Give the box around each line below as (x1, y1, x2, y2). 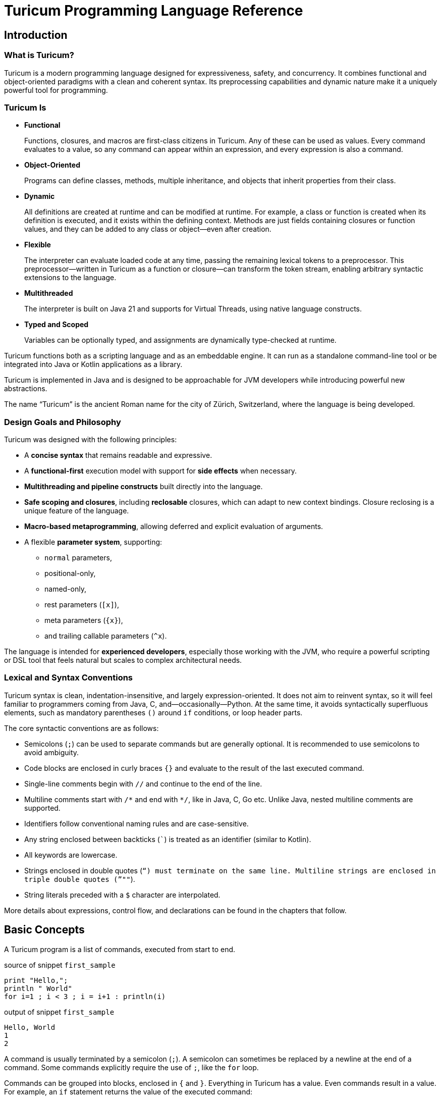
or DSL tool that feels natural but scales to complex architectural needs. (4, 656, 242, 665)
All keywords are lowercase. (24, 850, 118, 859)
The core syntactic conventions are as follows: (4, 723, 159, 732)
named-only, (44, 585, 86, 594)
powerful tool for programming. (4, 85, 108, 94)
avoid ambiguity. (24, 748, 79, 757)
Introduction (4, 28, 68, 41)
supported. (24, 803, 61, 812)
